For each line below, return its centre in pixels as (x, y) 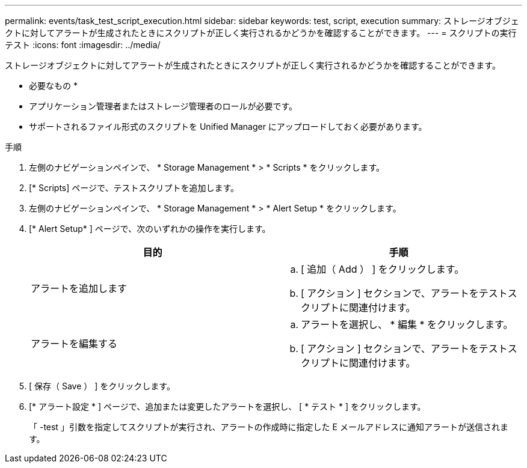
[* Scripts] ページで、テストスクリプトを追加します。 (134, 188)
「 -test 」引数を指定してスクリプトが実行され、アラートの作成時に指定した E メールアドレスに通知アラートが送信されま (269, 427)
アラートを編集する (74, 344)
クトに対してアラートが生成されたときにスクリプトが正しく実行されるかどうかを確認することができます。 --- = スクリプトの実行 (261, 33)
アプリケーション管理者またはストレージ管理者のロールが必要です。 (163, 106)
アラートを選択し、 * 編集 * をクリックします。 (407, 324)
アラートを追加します (79, 288)
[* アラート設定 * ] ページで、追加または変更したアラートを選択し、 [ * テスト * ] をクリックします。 (227, 406)
